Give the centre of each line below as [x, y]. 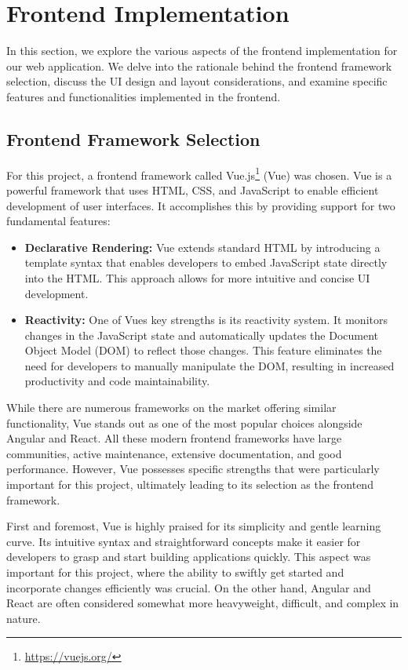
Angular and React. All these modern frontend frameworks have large [174, 438]
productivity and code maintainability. [117, 381]
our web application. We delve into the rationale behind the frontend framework [199, 66]
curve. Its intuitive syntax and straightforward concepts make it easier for [184, 541]
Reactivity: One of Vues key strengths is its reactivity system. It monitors [206, 320]
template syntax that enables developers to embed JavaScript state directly [206, 262]
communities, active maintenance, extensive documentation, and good [174, 453]
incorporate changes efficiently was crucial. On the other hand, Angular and [189, 587]
